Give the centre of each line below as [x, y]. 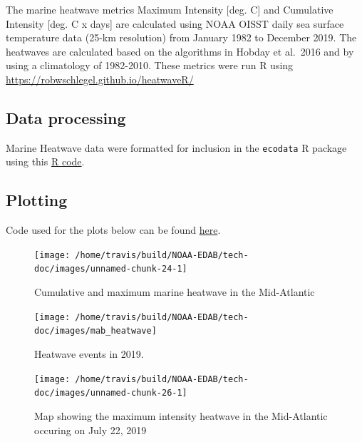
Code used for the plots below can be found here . [113, 230]
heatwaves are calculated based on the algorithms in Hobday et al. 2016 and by [180, 51]
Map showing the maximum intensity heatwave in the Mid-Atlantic [181, 415]
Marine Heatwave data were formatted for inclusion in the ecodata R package [176, 147]
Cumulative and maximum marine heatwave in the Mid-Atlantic [175, 292]
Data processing [66, 117]
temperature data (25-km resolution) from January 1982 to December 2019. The [181, 37]
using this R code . [45, 161]
